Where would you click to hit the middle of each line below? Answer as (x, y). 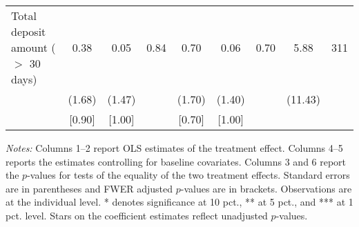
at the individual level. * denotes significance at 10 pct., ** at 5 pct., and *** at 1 (179, 202)
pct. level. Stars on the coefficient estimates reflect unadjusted (137, 215)
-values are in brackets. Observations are (266, 188)
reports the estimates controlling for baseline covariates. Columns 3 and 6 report (176, 161)
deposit (29, 31)
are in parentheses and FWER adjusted (89, 188)
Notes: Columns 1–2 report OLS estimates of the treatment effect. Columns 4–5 (174, 148)
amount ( (33, 47)
